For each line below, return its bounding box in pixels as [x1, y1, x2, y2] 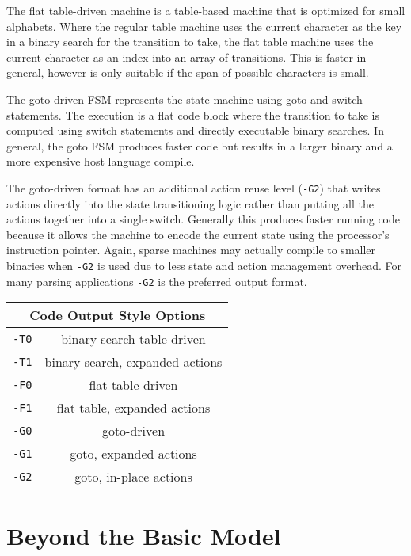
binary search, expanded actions [44, 352, 223, 371]
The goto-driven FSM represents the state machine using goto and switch [6, 90, 363, 107]
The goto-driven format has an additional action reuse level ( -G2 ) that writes [6, 179, 381, 196]
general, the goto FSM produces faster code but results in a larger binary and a [6, 137, 393, 154]
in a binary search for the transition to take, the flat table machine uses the [6, 33, 374, 50]
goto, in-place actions [74, 467, 192, 486]
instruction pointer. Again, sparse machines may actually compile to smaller [6, 242, 376, 258]
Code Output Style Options [29, 306, 206, 325]
